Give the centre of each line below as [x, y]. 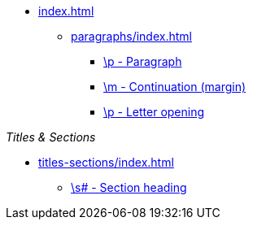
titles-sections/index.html [106, 162]
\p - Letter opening [154, 112]
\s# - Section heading [129, 187]
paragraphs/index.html [131, 36]
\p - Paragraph [143, 61]
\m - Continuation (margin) [175, 87]
